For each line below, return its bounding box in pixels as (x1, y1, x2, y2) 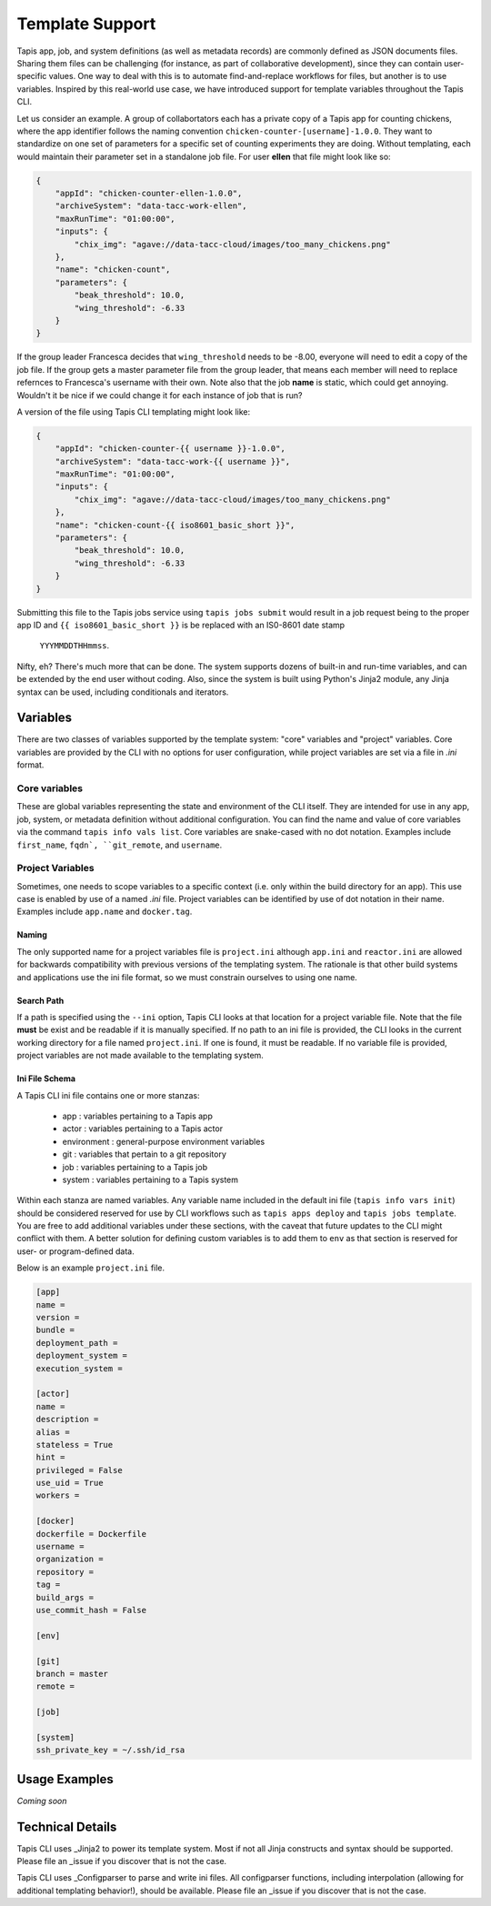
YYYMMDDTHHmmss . (39, 640, 110, 651)
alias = (35, 1427, 70, 1437)
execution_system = (35, 1363, 123, 1373)
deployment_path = (35, 1338, 118, 1348)
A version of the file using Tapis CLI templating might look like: (16, 406, 251, 417)
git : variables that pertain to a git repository (62, 1149, 227, 1159)
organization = (35, 1554, 104, 1564)
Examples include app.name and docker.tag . (16, 906, 193, 918)
